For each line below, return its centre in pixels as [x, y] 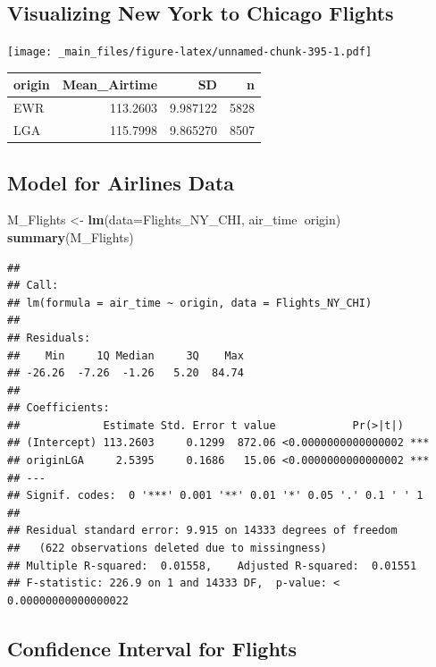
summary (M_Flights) [71, 236]
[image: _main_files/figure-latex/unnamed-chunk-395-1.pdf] [190, 52]
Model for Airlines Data [121, 182]
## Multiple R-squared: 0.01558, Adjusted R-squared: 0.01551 [212, 566]
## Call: [33, 286]
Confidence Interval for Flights [152, 648]
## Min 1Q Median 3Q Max [126, 355]
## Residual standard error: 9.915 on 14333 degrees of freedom [202, 531]
